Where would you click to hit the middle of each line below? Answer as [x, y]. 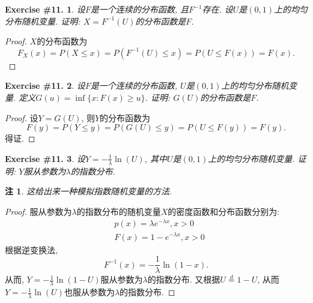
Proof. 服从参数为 [38, 211]
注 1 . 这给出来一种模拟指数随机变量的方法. [89, 191]
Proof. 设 [22, 117]
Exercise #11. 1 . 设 [45, 9]
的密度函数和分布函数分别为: [224, 211]
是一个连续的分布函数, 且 [140, 9]
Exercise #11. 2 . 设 [45, 85]
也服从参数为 [89, 292]
